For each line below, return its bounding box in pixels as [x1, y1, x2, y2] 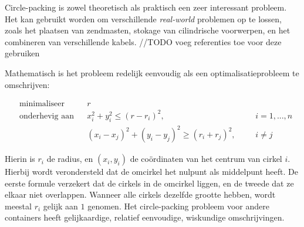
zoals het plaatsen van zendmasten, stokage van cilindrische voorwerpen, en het [5, 24, 291, 36]
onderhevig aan [19, 111, 74, 120]
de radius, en [46, 153, 93, 165]
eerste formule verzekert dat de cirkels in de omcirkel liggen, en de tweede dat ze [5, 177, 294, 189]
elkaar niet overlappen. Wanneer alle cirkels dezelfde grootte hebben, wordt [5, 188, 276, 201]
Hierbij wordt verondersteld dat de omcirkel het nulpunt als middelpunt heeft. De [5, 165, 298, 178]
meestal [5, 199, 32, 212]
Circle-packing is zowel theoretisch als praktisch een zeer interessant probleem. [5, 1, 287, 13]
